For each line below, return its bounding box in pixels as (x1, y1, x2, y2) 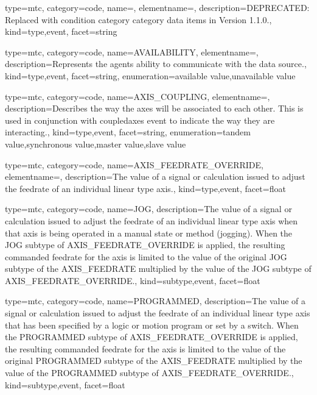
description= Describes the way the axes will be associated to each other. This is (5, 102, 304, 115)
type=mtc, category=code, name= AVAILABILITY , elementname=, (5, 45, 259, 58)
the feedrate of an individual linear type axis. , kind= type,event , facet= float (5, 182, 286, 194)
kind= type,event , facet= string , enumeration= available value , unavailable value (5, 69, 296, 82)
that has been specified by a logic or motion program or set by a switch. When (5, 318, 299, 331)
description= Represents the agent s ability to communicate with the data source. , (5, 57, 307, 70)
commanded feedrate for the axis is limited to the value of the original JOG (5, 250, 287, 263)
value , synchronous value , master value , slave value (5, 137, 186, 150)
